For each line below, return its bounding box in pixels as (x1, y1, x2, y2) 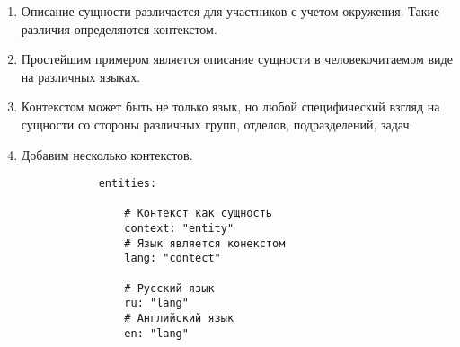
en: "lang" (124, 326, 189, 340)
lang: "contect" (124, 252, 221, 265)
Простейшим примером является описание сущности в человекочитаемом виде (21, 49, 453, 68)
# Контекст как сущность (124, 207, 272, 220)
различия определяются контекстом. (21, 19, 217, 38)
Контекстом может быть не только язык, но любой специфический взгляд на (21, 97, 440, 116)
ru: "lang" (124, 297, 189, 310)
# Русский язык (124, 281, 215, 295)
